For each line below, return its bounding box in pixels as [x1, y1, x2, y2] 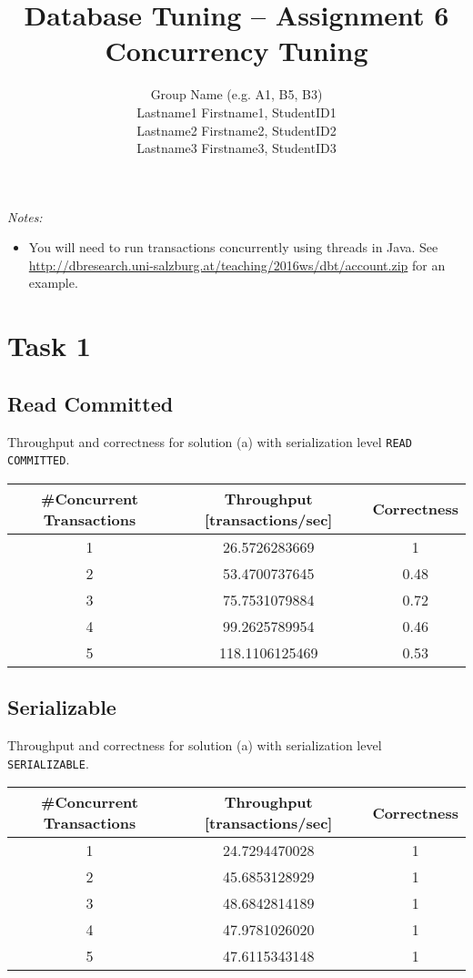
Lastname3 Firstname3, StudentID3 [136, 138, 337, 158]
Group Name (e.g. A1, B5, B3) [150, 85, 323, 104]
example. [28, 273, 78, 292]
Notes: [7, 207, 43, 226]
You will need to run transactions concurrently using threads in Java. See [28, 238, 438, 257]
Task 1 [7, 327, 91, 364]
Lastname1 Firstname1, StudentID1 [136, 102, 337, 121]
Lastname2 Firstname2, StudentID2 [136, 120, 337, 139]
